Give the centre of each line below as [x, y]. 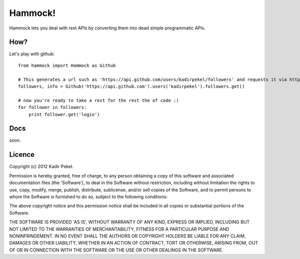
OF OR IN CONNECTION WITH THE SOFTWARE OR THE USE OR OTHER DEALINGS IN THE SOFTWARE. [116, 250]
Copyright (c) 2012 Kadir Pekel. [41, 167]
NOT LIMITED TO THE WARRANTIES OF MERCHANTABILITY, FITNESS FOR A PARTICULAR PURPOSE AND [119, 229]
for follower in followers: [52, 108]
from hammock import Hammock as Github [67, 65]
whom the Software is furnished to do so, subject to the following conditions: [88, 197]
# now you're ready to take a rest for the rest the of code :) [99, 100]
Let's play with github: [32, 54]
